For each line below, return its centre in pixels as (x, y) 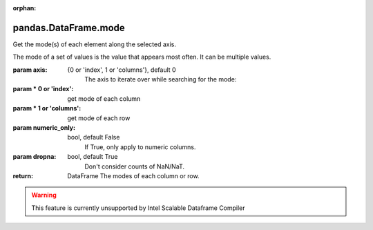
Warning (44, 195)
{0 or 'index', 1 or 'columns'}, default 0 (122, 70)
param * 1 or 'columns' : (47, 108)
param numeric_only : (44, 128)
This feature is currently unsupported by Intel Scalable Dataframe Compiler (138, 208)
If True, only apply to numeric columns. (140, 147)
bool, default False (94, 137)
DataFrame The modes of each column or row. (133, 175)
